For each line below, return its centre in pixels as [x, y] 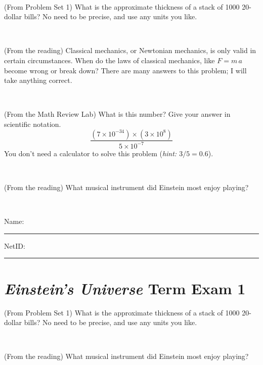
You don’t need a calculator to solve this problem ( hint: [91, 153]
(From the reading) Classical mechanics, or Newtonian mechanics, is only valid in [130, 50]
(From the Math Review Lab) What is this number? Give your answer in [117, 114]
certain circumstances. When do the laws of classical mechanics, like [109, 60]
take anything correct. [38, 80]
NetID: [15, 245]
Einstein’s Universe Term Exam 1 [125, 288]
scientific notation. [33, 124]
